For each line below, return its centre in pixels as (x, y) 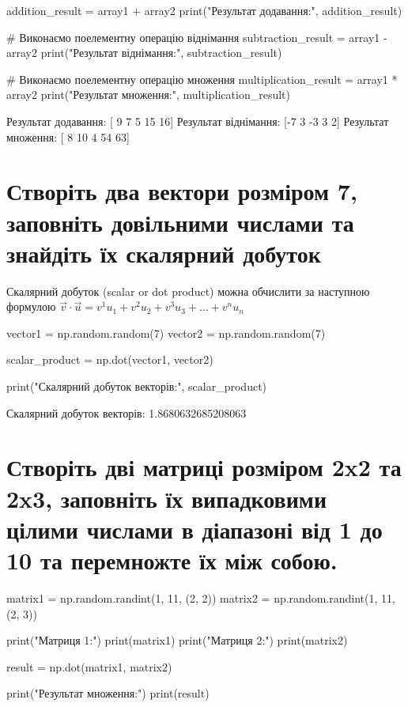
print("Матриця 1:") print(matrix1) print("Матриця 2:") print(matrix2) (177, 640)
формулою (31, 306)
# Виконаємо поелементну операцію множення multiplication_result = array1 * (202, 79)
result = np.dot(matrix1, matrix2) (89, 666)
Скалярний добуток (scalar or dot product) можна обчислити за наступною (188, 291)
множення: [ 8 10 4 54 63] (68, 136)
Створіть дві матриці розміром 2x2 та (204, 467)
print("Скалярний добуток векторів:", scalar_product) (137, 386)
